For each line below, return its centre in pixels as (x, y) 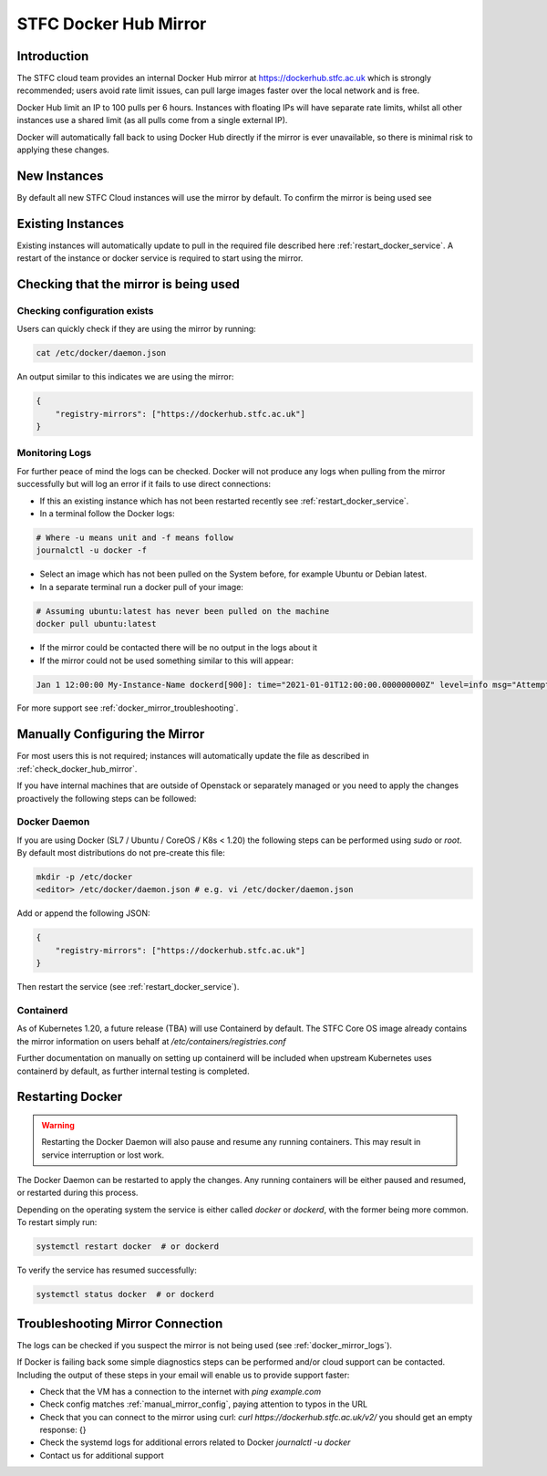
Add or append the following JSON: (83, 913)
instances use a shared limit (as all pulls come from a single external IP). (152, 120)
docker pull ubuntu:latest (96, 624)
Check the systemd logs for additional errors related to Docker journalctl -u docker (195, 1442)
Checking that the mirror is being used (129, 284)
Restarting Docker (70, 1097)
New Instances (60, 176)
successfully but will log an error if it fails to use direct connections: (144, 484)
